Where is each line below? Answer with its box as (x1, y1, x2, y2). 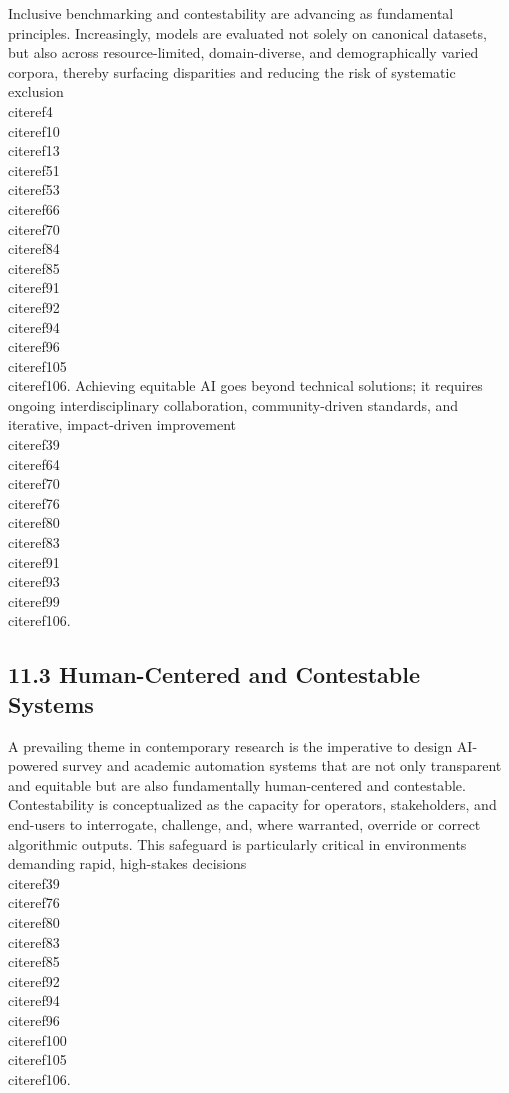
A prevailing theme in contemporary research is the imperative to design (8, 735, 453, 756)
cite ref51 (8, 159, 60, 180)
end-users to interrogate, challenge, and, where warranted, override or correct (8, 813, 481, 834)
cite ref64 (8, 453, 60, 474)
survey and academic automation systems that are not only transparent (62, 755, 502, 776)
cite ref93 (8, 571, 60, 592)
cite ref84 (8, 238, 60, 259)
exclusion (8, 81, 64, 102)
